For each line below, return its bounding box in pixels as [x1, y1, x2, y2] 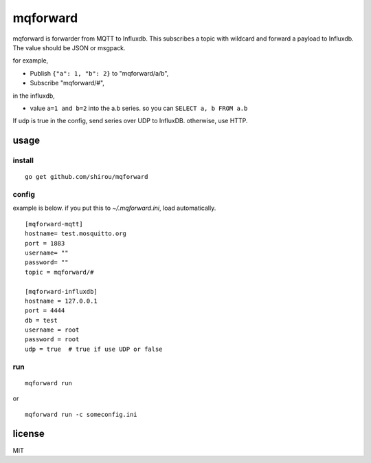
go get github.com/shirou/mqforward [25, 173, 148, 181]
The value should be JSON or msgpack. [12, 43, 126, 52]
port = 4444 [25, 307, 65, 314]
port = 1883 [25, 239, 65, 247]
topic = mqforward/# [25, 268, 94, 276]
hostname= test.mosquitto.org [25, 230, 127, 237]
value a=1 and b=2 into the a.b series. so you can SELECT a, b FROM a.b [30, 104, 248, 112]
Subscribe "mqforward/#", [30, 79, 104, 87]
